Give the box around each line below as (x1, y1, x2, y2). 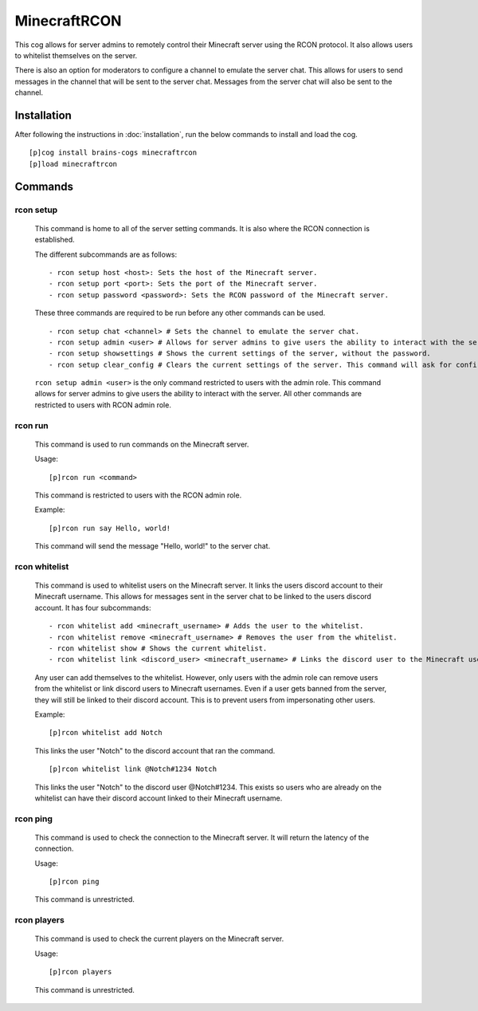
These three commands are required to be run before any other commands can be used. (34, 308, 326, 318)
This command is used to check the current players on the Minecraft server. (34, 934, 284, 944)
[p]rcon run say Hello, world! (49, 523, 171, 533)
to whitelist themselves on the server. (14, 50, 138, 60)
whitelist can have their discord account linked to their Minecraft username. (34, 793, 283, 803)
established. (34, 235, 75, 245)
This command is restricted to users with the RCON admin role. (34, 490, 242, 500)
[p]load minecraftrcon (29, 159, 118, 168)
